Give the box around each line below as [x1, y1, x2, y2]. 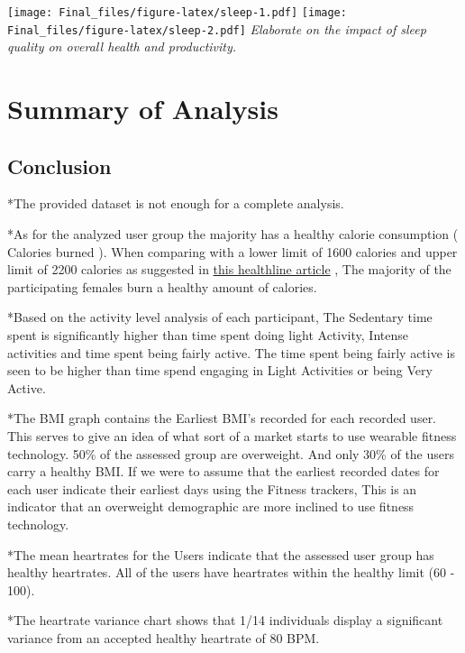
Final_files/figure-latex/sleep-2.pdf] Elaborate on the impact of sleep [7, 19, 426, 38]
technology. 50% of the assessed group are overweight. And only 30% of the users [7, 444, 455, 463]
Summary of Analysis [7, 90, 278, 127]
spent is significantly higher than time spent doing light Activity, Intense [7, 326, 408, 345]
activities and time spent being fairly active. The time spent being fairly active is [7, 343, 455, 362]
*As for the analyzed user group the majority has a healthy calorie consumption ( [7, 225, 459, 244]
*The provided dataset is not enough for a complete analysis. [7, 194, 344, 213]
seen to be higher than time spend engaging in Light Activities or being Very [7, 361, 433, 380]
